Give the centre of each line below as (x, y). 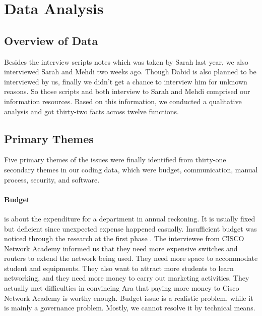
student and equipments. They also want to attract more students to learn (119, 268)
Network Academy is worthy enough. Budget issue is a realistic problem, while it (129, 298)
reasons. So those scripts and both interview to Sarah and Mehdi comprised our (127, 91)
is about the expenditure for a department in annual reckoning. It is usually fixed (130, 218)
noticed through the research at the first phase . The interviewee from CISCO (124, 238)
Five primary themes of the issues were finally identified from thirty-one (115, 160)
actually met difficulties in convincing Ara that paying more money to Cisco (122, 288)
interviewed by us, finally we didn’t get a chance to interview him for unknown (126, 81)
